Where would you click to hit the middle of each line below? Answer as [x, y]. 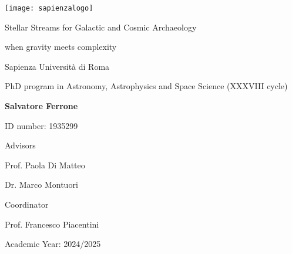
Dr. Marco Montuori [41, 184]
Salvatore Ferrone [41, 106]
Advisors [20, 145]
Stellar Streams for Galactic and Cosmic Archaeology [101, 27]
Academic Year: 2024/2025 [53, 244]
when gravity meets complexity [61, 47]
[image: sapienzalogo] [49, 8]
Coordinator [27, 204]
